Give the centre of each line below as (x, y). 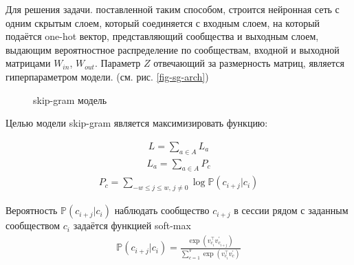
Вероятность (32, 210)
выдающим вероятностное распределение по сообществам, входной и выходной (173, 49)
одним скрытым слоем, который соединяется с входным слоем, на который (163, 22)
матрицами (28, 63)
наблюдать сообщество (162, 210)
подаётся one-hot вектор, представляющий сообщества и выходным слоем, (162, 36)
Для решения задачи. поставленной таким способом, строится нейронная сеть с (173, 9)
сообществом (33, 225)
